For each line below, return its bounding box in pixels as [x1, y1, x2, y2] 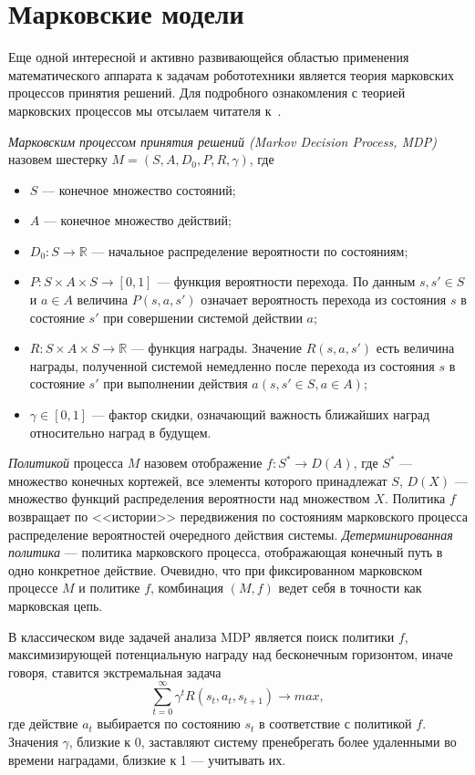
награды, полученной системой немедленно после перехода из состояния [29, 356, 435, 375]
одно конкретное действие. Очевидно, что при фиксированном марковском [8, 560, 423, 579]
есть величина [376, 338, 455, 357]
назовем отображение [143, 453, 263, 472]
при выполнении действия [103, 374, 248, 393]
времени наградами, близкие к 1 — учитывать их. [8, 749, 286, 769]
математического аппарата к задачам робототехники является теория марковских [8, 65, 455, 84]
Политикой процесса [8, 453, 124, 472]
